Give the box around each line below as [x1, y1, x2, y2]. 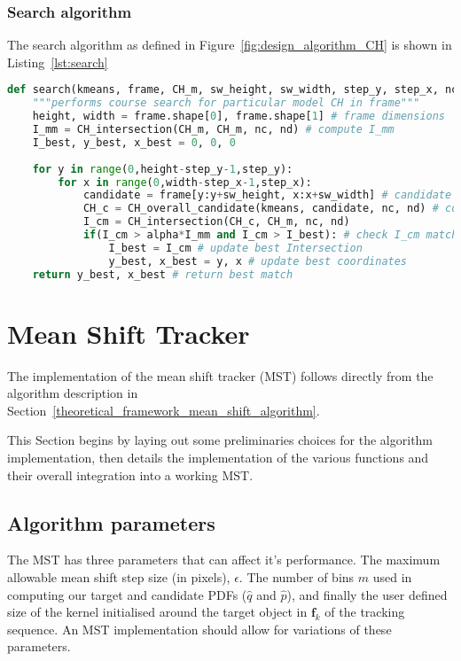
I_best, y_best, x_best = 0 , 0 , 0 [32, 136, 236, 149]
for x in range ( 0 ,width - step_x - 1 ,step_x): [58, 175, 312, 189]
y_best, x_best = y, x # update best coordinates [108, 254, 408, 268]
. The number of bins [238, 568, 355, 587]
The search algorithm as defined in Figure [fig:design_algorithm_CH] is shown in [7, 35, 452, 54]
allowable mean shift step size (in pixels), [7, 568, 230, 587]
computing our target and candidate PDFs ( [7, 585, 247, 603]
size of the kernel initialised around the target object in [7, 603, 308, 621]
